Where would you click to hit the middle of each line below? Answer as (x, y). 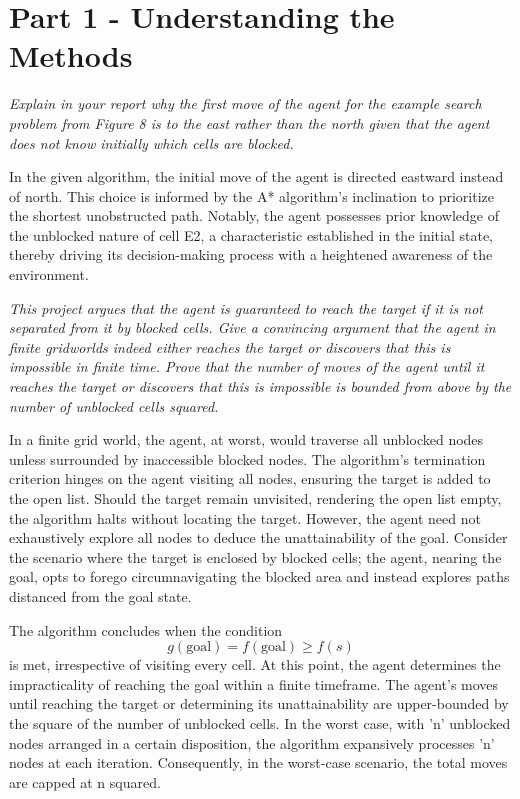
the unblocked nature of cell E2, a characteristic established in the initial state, (251, 234)
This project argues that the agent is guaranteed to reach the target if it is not (246, 307)
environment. (49, 274)
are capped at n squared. (85, 781)
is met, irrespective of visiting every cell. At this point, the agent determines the (255, 664)
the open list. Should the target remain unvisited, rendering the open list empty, (255, 498)
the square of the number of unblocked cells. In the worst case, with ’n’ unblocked (260, 722)
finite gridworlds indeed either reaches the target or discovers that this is (230, 346)
